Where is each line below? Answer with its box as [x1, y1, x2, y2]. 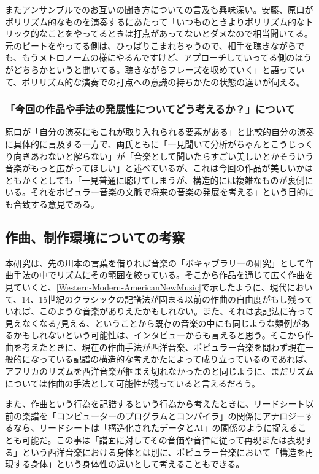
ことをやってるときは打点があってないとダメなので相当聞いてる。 [47, 27, 313, 40]
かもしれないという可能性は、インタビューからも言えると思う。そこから [13, 328, 305, 341]
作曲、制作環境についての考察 [5, 227, 185, 246]
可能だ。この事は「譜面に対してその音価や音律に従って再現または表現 [21, 433, 305, 446]
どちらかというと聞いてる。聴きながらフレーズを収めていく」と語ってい [13, 63, 305, 76]
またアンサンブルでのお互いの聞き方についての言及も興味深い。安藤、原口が [5, 3, 313, 15]
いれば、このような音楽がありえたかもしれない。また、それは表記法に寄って [5, 305, 314, 317]
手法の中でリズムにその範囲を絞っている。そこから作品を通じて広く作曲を [13, 268, 314, 281]
